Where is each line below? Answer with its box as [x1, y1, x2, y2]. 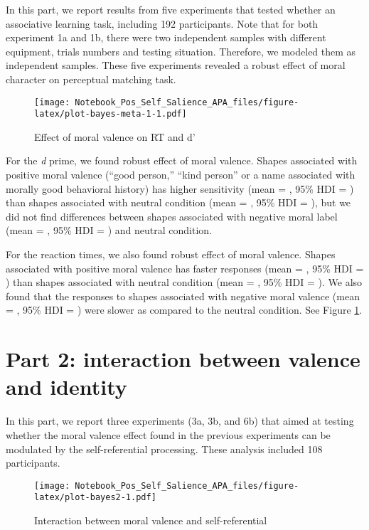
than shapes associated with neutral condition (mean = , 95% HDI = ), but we [6, 195, 351, 210]
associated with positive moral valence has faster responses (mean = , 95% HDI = [6, 260, 364, 275]
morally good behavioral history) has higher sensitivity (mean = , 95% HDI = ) [6, 181, 354, 196]
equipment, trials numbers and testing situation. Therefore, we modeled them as [6, 43, 356, 58]
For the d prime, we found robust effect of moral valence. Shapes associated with [6, 153, 358, 168]
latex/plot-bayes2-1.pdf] [34, 492, 156, 503]
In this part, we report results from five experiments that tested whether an [6, 2, 336, 16]
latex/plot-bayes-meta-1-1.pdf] [34, 109, 187, 120]
